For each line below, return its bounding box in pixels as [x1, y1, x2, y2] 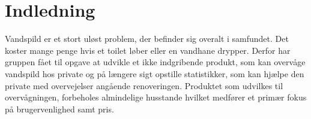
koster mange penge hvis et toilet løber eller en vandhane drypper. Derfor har [5, 44, 291, 56]
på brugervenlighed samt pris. [5, 102, 114, 115]
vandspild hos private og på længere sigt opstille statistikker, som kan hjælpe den [5, 67, 304, 80]
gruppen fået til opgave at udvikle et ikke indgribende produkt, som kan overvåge [5, 56, 306, 68]
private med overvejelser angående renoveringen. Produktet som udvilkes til [5, 79, 283, 91]
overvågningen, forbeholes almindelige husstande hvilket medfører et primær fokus [5, 91, 307, 103]
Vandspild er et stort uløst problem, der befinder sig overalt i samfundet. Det [5, 32, 289, 45]
